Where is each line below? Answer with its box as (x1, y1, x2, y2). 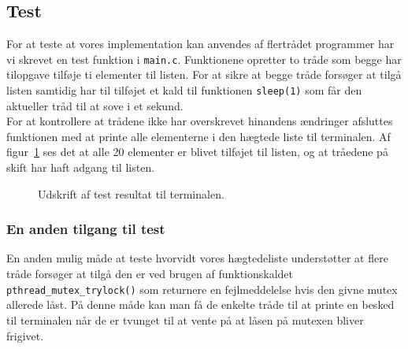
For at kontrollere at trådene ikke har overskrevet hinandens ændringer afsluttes (6, 113, 393, 129)
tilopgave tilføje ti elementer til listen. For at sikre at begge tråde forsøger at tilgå (6, 66, 402, 83)
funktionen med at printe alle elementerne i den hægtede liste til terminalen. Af (6, 128, 391, 144)
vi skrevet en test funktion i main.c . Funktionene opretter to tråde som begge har (6, 50, 402, 67)
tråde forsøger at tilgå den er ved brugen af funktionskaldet (6, 265, 293, 282)
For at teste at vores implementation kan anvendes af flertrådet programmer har (6, 35, 395, 52)
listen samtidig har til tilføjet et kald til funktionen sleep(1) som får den (6, 82, 362, 98)
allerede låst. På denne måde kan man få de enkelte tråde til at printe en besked (6, 296, 395, 313)
